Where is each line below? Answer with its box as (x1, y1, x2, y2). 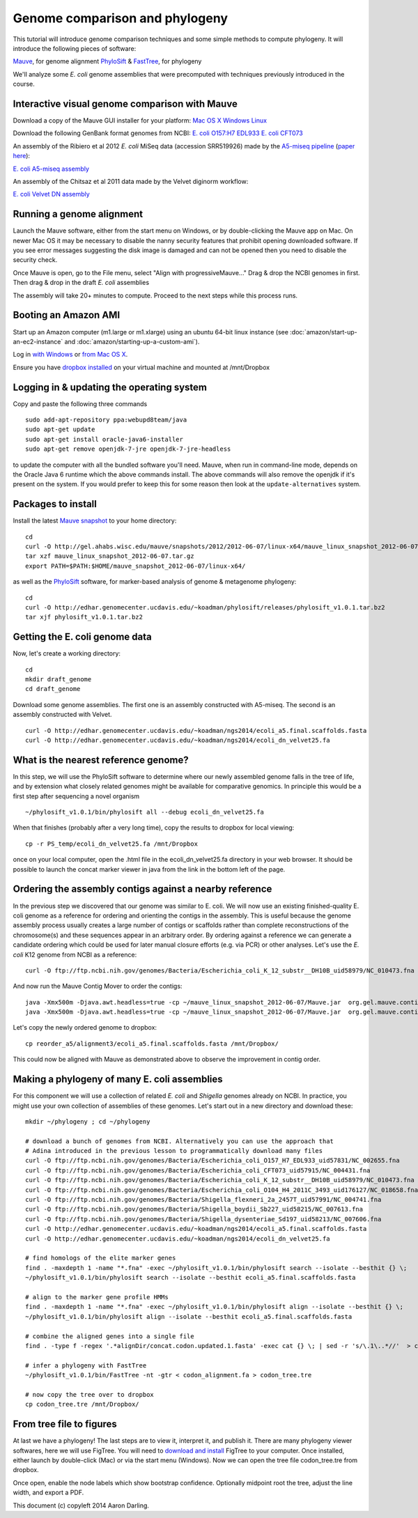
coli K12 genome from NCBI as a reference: (13, 950, 137, 959)
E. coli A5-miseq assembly (13, 164, 90, 173)
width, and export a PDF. (13, 1488, 84, 1497)
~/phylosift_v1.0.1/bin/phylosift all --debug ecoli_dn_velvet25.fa (25, 808, 264, 816)
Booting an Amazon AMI (13, 309, 121, 321)
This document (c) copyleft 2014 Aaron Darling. (13, 1501, 150, 1510)
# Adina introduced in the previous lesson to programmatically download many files (25, 1147, 323, 1155)
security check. (13, 256, 58, 264)
